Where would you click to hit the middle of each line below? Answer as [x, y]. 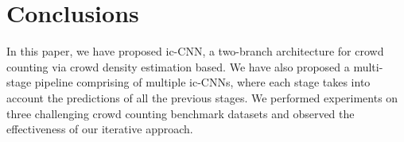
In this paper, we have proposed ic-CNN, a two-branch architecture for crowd [195, 51]
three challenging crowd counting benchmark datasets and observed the [181, 113]
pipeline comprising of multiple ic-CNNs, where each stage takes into [202, 82]
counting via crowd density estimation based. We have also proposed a [178, 66]
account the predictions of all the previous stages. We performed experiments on [202, 97]
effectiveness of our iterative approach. [100, 129]
